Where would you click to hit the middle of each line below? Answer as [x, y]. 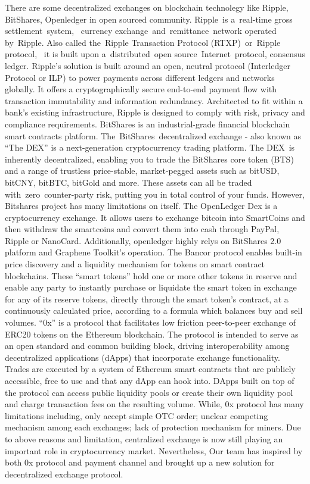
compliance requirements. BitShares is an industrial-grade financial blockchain [148, 124]
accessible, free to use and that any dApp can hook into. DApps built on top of [150, 380]
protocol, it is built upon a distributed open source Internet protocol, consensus [155, 54]
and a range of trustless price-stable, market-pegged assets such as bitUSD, [142, 171]
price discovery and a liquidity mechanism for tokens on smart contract [135, 264]
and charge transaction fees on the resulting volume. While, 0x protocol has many [154, 404]
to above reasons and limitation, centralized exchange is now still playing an [144, 438]
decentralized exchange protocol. [64, 474]
